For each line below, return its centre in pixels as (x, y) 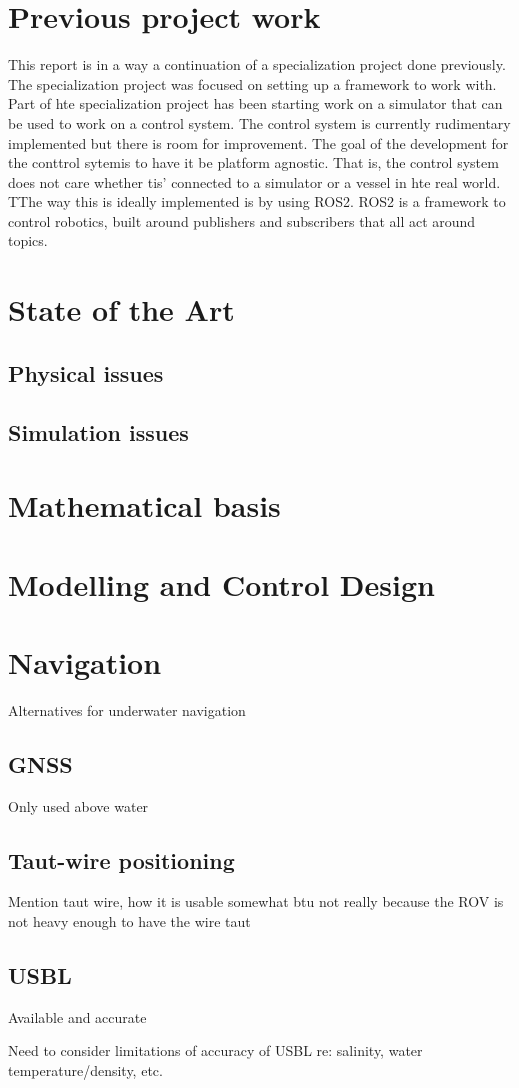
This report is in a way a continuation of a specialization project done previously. (257, 64)
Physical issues (86, 372)
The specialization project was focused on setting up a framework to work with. (252, 83)
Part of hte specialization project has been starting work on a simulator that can (255, 103)
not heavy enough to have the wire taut (129, 921)
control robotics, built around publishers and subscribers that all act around (242, 220)
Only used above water (78, 805)
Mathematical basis (144, 505)
